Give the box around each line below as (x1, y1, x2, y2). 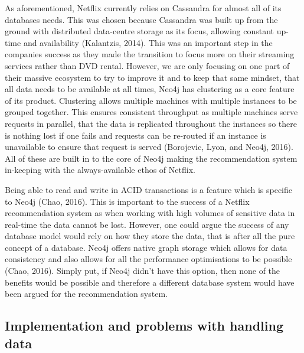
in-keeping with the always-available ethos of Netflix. (5, 164, 195, 176)
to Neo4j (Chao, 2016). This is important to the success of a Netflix (5, 195, 250, 207)
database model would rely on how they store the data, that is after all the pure (5, 230, 295, 242)
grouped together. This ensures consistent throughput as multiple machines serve (5, 106, 298, 118)
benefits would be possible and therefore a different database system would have (5, 276, 295, 288)
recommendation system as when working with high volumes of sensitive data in (5, 207, 295, 219)
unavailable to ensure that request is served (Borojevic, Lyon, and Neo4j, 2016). (5, 140, 293, 153)
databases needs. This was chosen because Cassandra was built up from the (5, 13, 278, 25)
